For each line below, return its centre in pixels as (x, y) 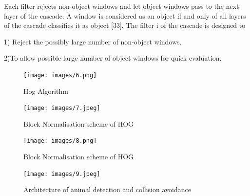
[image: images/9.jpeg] (62, 174)
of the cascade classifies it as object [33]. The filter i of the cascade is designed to (125, 25)
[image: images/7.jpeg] (62, 108)
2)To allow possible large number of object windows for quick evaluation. (113, 58)
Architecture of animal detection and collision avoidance (107, 189)
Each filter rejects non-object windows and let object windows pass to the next (122, 6)
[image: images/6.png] (60, 75)
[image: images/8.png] (60, 141)
